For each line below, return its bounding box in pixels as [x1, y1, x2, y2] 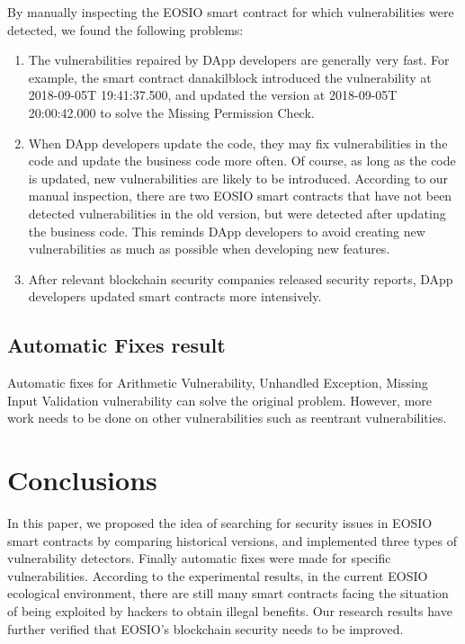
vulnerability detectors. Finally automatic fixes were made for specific [7, 549, 391, 568]
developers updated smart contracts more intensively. [28, 287, 322, 306]
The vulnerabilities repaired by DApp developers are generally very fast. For [28, 50, 450, 69]
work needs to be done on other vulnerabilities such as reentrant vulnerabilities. [7, 408, 447, 427]
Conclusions [7, 461, 157, 498]
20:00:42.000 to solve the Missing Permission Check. [28, 103, 315, 121]
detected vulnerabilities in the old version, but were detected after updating [28, 203, 446, 222]
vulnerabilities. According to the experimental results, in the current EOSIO [7, 566, 428, 585]
